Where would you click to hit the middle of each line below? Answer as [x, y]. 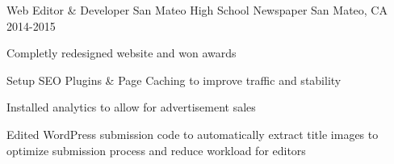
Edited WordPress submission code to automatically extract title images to [193, 134]
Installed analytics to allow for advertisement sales [131, 107]
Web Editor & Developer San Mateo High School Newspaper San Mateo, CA [197, 10]
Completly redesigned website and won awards [122, 53]
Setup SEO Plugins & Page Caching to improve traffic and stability [174, 80]
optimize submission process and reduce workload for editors [156, 150]
